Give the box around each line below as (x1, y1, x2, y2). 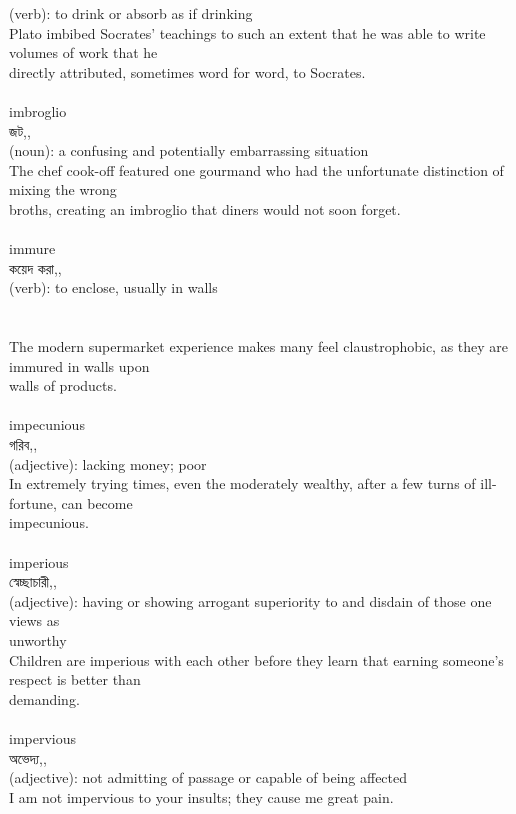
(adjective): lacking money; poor (9, 453, 207, 474)
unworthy (9, 630, 67, 650)
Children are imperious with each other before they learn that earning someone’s (9, 649, 504, 670)
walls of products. (9, 375, 117, 396)
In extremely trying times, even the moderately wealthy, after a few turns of (9, 473, 476, 494)
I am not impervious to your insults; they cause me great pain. (9, 786, 394, 807)
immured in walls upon (9, 355, 150, 376)
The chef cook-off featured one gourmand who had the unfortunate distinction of (9, 159, 504, 180)
